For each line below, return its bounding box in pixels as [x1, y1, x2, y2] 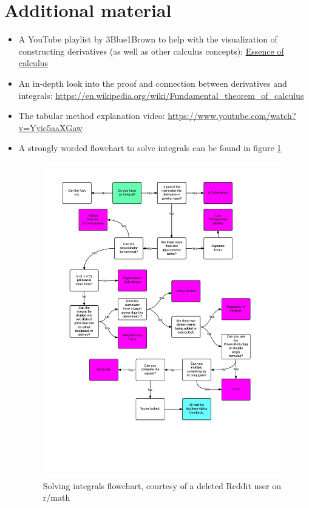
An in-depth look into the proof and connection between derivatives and [18, 76, 287, 89]
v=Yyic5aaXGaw [18, 121, 83, 134]
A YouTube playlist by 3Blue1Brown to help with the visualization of [18, 33, 277, 46]
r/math [42, 491, 70, 504]
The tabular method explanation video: [18, 109, 165, 122]
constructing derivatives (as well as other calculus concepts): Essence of [18, 44, 284, 57]
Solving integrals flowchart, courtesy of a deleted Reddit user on [42, 479, 281, 492]
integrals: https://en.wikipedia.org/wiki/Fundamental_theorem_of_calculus [18, 89, 304, 101]
